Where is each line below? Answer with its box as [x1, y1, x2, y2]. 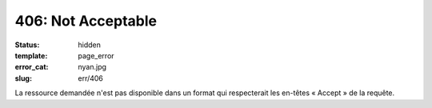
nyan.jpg [78, 62, 107, 72]
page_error [78, 50, 115, 60]
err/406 [78, 73, 104, 83]
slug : [14, 73, 32, 83]
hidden [78, 40, 102, 50]
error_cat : [14, 62, 49, 72]
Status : [14, 40, 40, 50]
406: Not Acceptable [14, 12, 158, 30]
